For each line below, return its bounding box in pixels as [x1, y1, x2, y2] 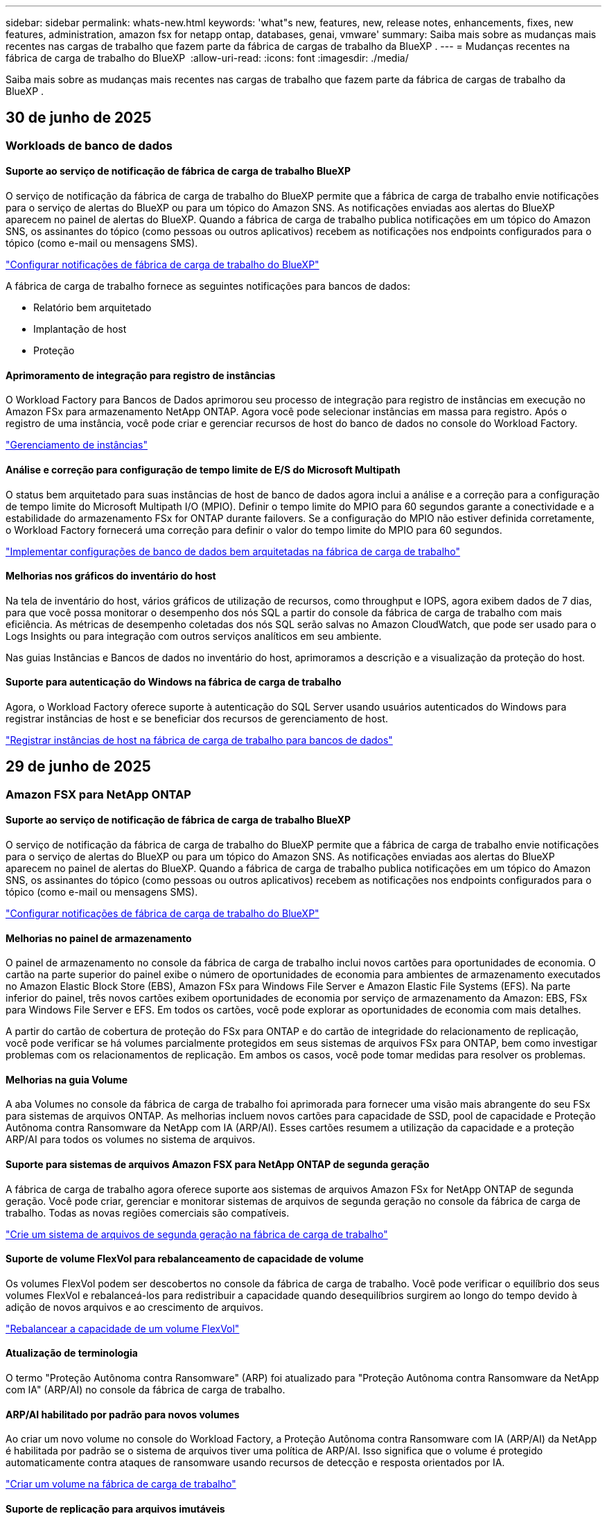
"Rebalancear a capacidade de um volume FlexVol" [6, 1322, 240, 1334]
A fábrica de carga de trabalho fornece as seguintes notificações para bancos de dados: [6, 280, 410, 293]
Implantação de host [33, 323, 127, 336]
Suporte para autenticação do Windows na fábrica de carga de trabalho [6, 676, 342, 688]
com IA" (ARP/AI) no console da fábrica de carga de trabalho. [6, 1384, 285, 1396]
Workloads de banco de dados [6, 138, 173, 153]
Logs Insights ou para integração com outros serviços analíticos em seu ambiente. [6, 629, 382, 642]
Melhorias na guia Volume [6, 1073, 128, 1086]
